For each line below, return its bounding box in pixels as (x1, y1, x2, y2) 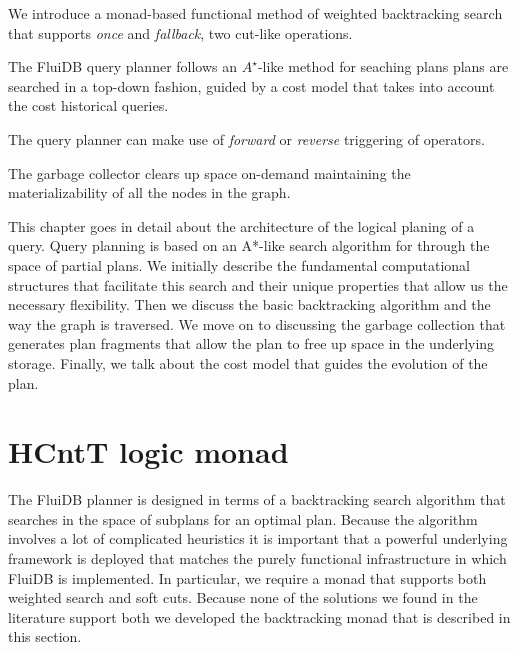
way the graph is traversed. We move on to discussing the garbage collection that (8, 313, 506, 334)
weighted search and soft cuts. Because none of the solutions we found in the (8, 587, 478, 608)
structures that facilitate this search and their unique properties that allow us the (8, 274, 508, 295)
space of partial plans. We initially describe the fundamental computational (8, 254, 470, 275)
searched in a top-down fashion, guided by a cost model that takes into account (8, 75, 495, 96)
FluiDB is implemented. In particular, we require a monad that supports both (8, 567, 487, 588)
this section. (8, 626, 82, 647)
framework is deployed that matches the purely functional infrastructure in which (8, 548, 507, 568)
